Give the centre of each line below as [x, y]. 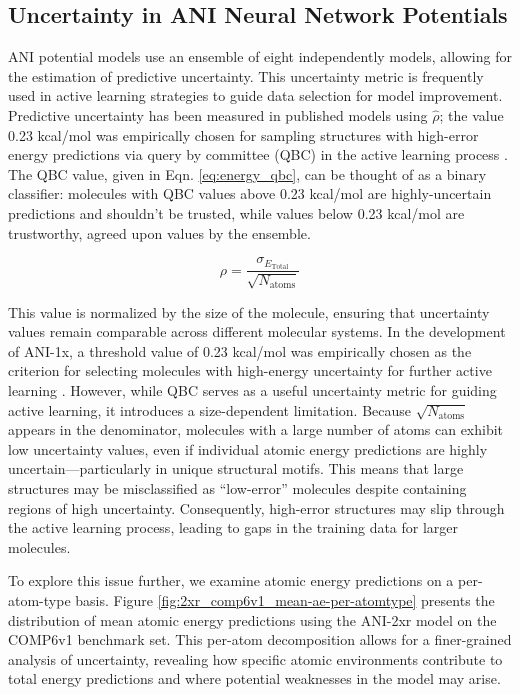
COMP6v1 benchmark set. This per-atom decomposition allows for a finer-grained [260, 639]
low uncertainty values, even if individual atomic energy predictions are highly [248, 448]
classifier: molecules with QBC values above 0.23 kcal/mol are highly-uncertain [250, 193]
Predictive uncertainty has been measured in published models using [218, 114]
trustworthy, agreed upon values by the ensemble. [159, 232]
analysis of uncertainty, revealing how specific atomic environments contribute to [255, 658]
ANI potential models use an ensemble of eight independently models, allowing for [260, 56]
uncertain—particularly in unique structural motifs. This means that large [236, 468]
